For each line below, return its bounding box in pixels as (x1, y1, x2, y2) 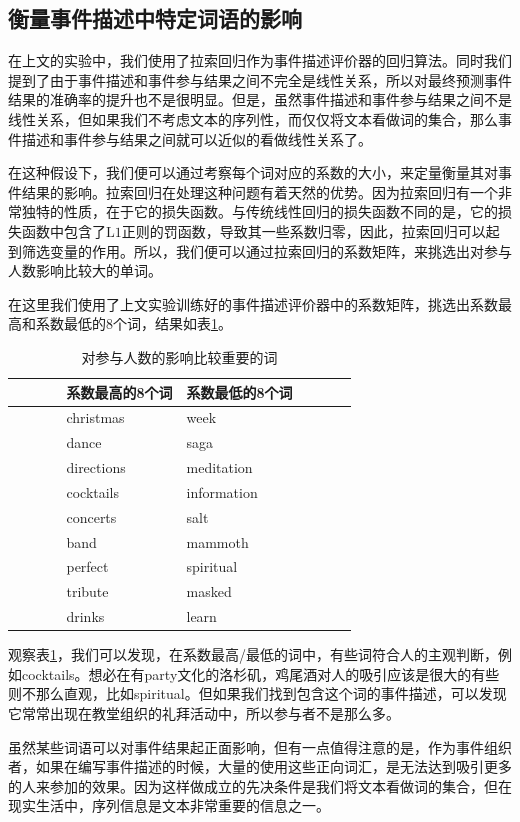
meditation (186, 457, 253, 478)
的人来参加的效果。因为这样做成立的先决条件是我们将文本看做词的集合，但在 (8, 775, 512, 796)
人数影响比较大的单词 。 (8, 260, 162, 281)
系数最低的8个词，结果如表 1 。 (35, 313, 232, 334)
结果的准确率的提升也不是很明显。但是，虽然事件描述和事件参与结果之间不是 (8, 89, 512, 110)
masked (186, 581, 232, 602)
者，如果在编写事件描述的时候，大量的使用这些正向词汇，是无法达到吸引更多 (8, 756, 512, 777)
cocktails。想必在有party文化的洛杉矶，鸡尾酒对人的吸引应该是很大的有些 (21, 663, 500, 684)
